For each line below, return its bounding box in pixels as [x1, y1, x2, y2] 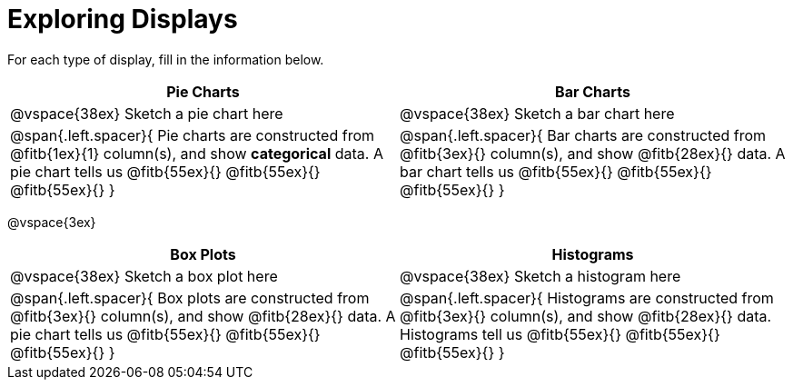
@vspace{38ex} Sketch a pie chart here [10, 104, 283, 123]
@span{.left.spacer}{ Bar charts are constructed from [400, 125, 767, 144]
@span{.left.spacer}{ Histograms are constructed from [400, 288, 774, 307]
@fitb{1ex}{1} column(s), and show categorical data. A [10, 144, 383, 163]
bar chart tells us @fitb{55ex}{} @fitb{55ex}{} [400, 162, 712, 181]
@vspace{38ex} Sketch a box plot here [10, 266, 278, 285]
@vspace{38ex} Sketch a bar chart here [400, 104, 675, 123]
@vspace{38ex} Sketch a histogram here [400, 266, 681, 285]
